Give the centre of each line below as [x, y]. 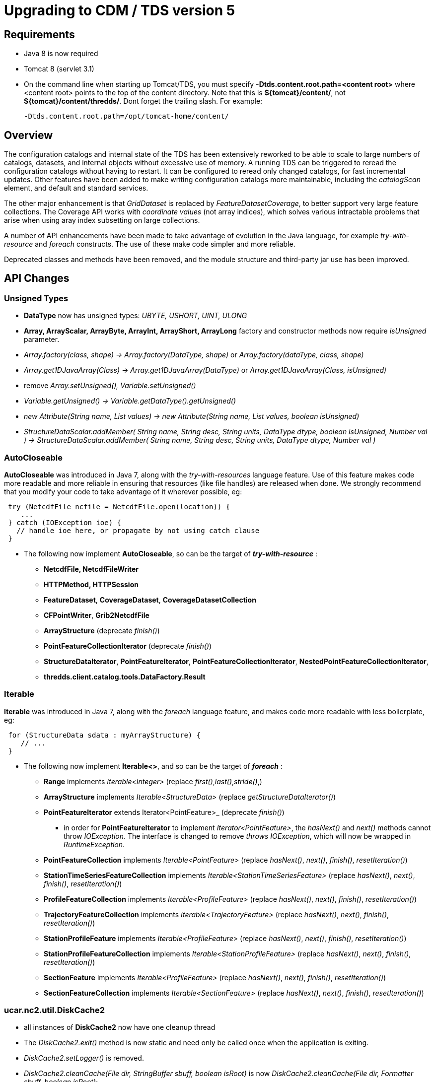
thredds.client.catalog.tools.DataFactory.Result [125, 676]
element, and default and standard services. [76, 188]
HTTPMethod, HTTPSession [91, 584]
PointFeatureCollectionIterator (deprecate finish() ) [128, 646]
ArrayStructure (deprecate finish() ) [102, 630]
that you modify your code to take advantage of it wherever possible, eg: [123, 491]
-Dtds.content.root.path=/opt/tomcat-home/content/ [127, 116]
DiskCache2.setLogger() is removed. [84, 1058]
